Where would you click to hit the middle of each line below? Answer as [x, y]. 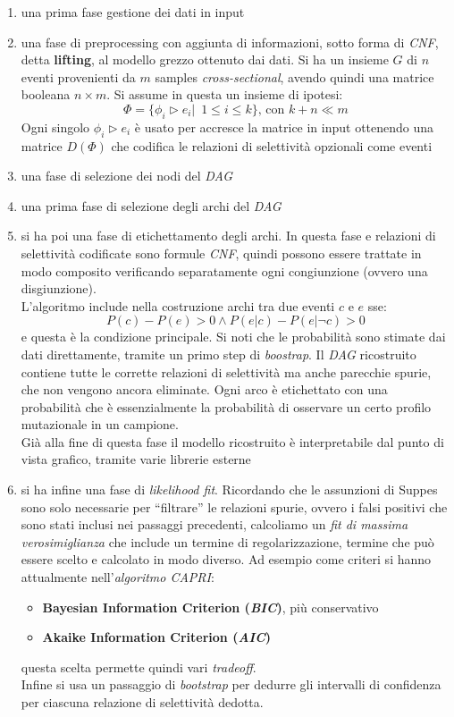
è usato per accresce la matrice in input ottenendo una [284, 127]
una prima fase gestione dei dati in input [133, 12]
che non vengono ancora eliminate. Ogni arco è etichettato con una [204, 389]
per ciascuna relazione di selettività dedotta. [142, 702]
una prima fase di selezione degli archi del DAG [151, 205]
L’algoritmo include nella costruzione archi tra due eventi [178, 305]
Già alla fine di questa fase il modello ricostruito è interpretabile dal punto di [232, 441]
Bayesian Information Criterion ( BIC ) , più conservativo [210, 607]
